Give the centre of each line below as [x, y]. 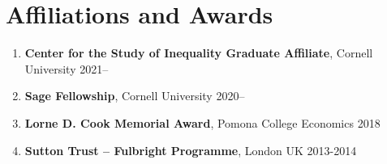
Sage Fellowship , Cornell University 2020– [135, 96]
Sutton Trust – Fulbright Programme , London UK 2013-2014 [191, 150]
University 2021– [67, 68]
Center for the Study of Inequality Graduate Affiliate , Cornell [199, 53]
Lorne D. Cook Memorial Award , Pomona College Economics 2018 [202, 122]
